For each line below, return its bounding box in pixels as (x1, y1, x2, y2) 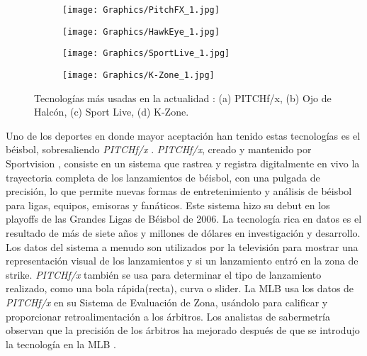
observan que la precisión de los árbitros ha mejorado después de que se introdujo (6, 323, 360, 338)
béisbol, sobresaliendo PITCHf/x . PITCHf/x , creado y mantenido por (6, 142, 312, 157)
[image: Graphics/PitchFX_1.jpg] (62, 5, 220, 15)
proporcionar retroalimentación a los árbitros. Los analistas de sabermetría (6, 308, 330, 323)
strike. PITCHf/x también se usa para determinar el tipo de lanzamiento (6, 267, 322, 282)
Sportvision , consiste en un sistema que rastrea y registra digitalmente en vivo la (6, 156, 360, 170)
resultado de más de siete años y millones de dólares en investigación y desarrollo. (6, 225, 361, 240)
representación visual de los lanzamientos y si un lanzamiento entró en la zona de (6, 253, 358, 268)
